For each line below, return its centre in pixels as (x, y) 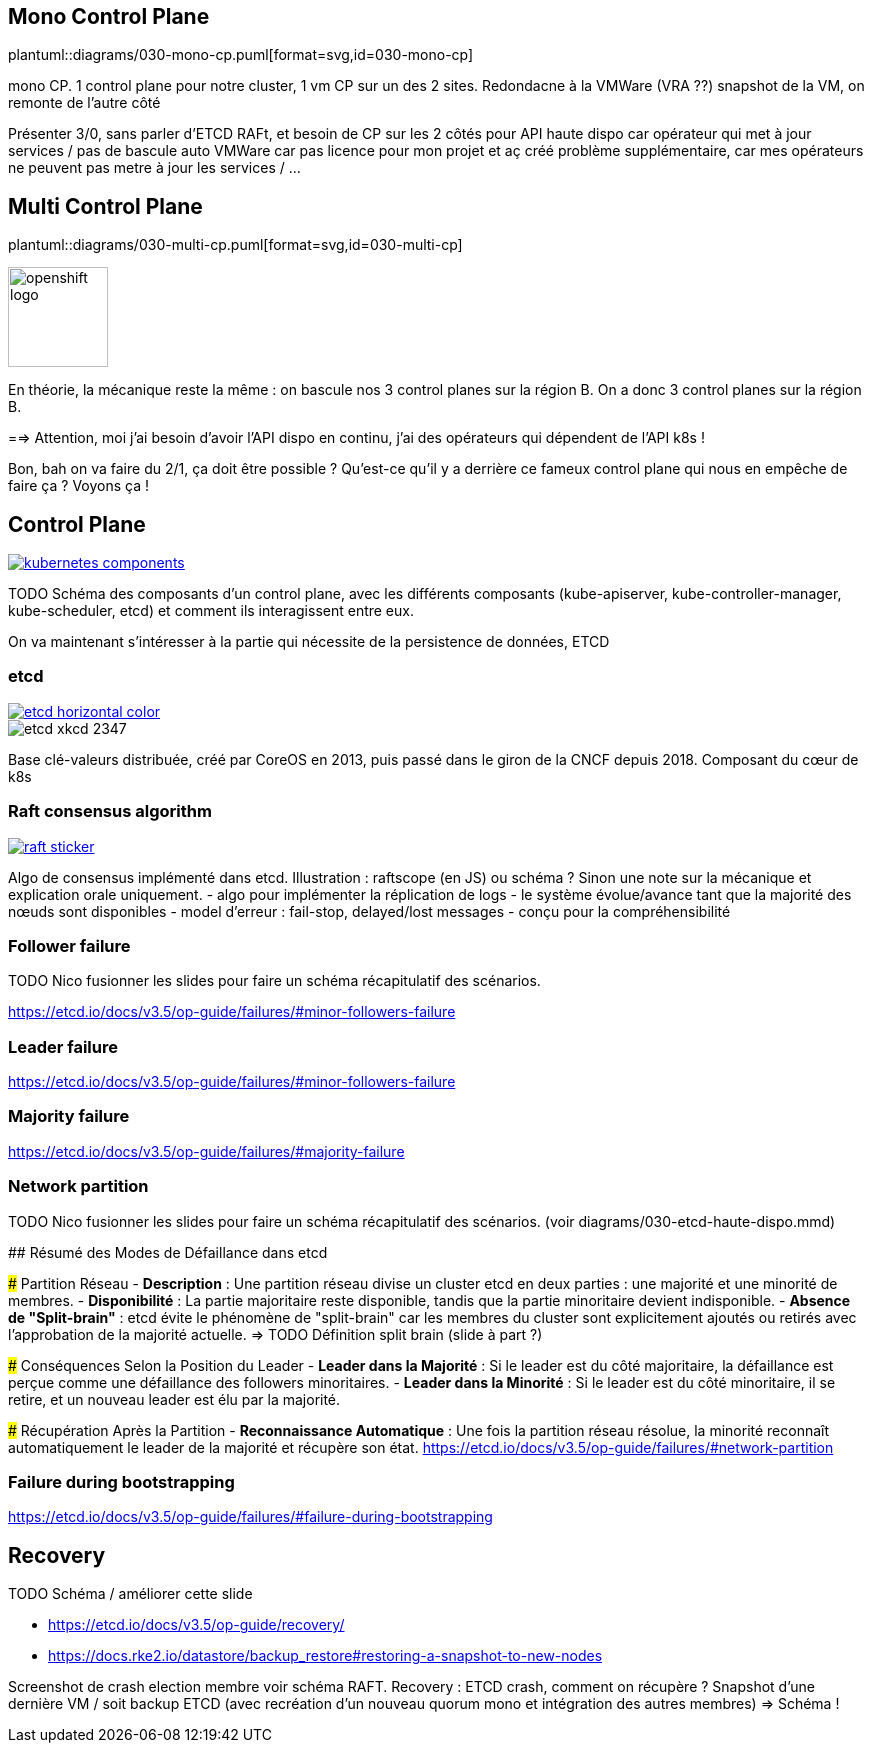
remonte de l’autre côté (84, 103)
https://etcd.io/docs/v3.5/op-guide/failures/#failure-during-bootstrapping (250, 1517)
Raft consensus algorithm (110, 811)
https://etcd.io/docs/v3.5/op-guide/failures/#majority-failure (206, 1151)
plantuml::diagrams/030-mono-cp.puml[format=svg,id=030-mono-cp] (241, 55)
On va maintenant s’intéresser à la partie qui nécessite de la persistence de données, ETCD (309, 642)
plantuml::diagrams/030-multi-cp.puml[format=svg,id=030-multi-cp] (235, 245)
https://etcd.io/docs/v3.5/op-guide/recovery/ (196, 1625)
